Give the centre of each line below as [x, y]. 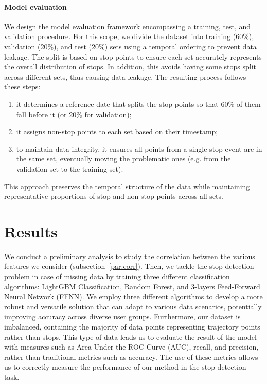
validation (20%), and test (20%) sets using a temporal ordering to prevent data [130, 46]
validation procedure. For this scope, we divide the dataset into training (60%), [129, 36]
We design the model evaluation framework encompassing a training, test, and [128, 26]
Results [31, 231]
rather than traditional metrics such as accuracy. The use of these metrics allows [131, 356]
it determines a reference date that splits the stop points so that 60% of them [138, 104]
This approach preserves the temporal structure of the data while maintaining [127, 186]
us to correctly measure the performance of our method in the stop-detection [125, 367]
